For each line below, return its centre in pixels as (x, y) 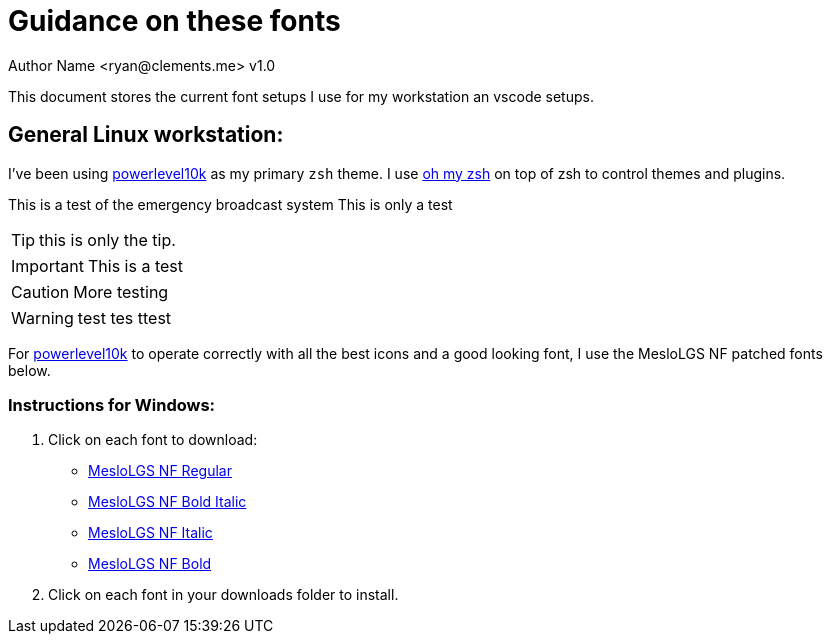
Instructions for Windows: (112, 404)
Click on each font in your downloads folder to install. (223, 595)
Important (47, 265)
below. (29, 370)
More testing (121, 291)
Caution (40, 291)
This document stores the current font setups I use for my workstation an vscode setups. (301, 96)
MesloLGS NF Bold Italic (167, 502)
